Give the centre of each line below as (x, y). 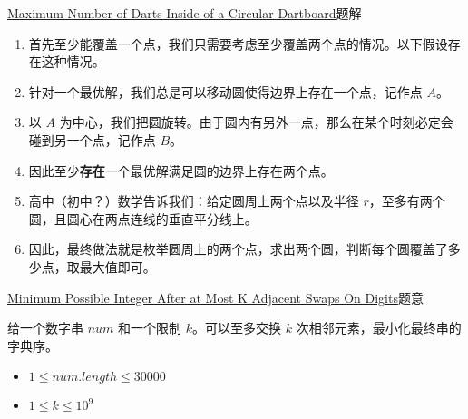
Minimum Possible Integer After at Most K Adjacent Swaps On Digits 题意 (215, 297)
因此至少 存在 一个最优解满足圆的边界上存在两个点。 (181, 170)
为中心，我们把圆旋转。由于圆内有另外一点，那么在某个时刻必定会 (256, 122)
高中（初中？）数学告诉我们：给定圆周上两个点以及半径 (194, 201)
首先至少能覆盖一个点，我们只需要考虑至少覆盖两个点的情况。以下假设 (238, 43)
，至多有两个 (407, 201)
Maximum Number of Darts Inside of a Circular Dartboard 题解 (185, 13)
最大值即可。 (117, 266)
